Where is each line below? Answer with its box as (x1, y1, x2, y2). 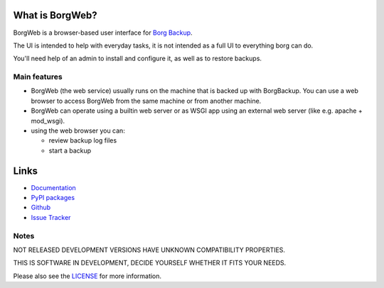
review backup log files (48, 136, 117, 145)
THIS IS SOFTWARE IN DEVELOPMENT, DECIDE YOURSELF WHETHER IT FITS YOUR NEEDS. (13, 259, 287, 267)
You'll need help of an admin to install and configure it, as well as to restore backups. (13, 54, 262, 63)
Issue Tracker (31, 213, 71, 221)
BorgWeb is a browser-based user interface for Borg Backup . (13, 28, 193, 37)
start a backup (48, 146, 92, 155)
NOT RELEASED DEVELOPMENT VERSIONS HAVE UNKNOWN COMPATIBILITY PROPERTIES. (13, 245, 286, 254)
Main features (13, 72, 63, 82)
